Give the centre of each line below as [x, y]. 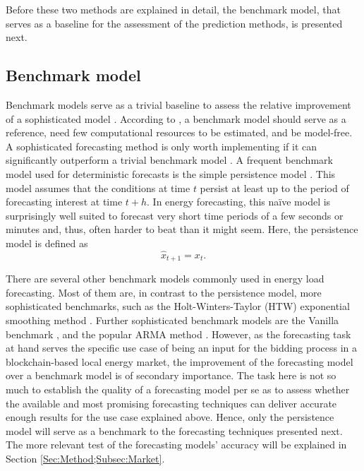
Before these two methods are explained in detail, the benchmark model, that [173, 9]
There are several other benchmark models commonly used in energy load [165, 279]
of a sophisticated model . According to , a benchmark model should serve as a [176, 118]
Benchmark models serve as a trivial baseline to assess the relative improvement [178, 104]
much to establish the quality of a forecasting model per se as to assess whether [178, 389]
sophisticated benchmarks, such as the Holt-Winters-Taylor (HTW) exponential [178, 306]
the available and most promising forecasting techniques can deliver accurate [171, 403]
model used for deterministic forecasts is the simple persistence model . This [171, 173]
